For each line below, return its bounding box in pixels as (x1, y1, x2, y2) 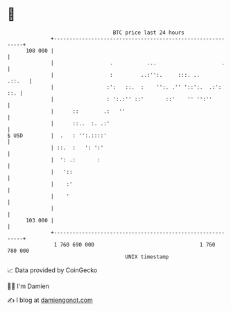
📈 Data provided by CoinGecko (7, 266, 98, 274)
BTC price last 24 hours (112, 29, 185, 36)
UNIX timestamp (125, 253, 169, 260)
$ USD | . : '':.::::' (7, 132, 108, 139)
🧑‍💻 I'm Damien (7, 282, 50, 290)
